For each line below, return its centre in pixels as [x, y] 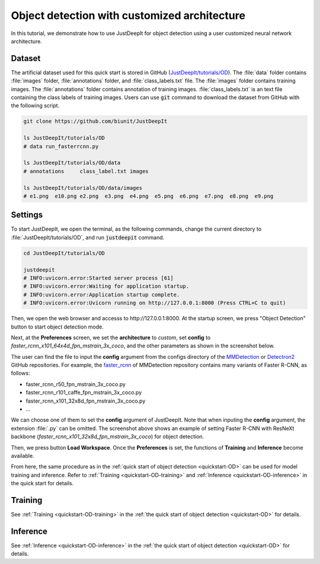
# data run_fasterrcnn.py [61, 146]
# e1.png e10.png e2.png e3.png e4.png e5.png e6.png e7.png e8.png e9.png [148, 196]
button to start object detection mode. [57, 327]
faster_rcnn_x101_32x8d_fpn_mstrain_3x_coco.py [86, 401]
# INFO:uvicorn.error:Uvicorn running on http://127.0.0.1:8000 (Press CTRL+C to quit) [155, 303]
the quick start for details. [42, 483]
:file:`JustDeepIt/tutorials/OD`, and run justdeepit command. [88, 237]
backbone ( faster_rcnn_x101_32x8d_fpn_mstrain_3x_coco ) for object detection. [108, 436]
